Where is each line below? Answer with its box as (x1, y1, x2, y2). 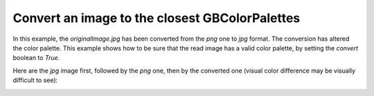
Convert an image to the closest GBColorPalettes (12, 10, 301, 26)
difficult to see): (12, 76, 58, 84)
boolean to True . (12, 54, 60, 62)
